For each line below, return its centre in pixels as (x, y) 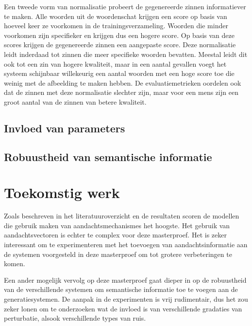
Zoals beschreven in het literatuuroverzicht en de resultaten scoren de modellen (122, 216)
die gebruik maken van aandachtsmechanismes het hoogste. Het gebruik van (117, 225)
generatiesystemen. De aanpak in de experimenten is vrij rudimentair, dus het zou (126, 299)
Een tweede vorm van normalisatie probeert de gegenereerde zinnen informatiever (125, 6)
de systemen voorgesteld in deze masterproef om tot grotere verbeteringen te (118, 254)
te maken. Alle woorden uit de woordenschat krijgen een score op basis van (116, 16)
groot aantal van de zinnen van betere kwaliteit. (75, 101)
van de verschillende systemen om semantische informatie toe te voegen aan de (121, 289)
